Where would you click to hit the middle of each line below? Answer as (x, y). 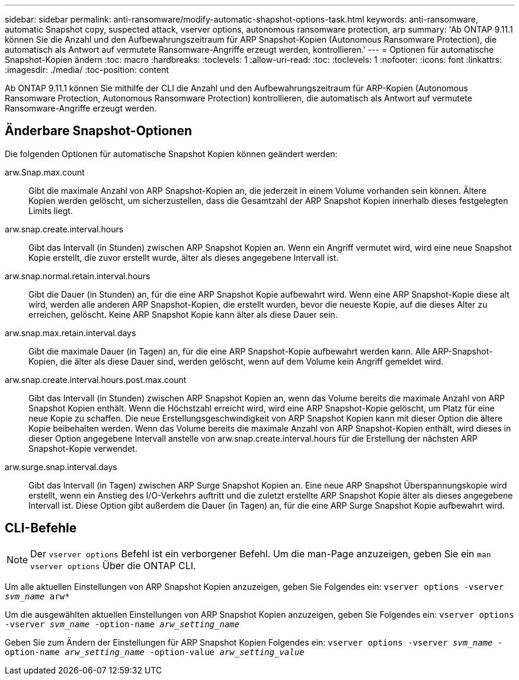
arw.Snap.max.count (45, 172)
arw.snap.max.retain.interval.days (71, 333)
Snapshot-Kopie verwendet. (83, 448)
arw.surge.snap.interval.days (61, 467)
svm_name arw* (37, 596)
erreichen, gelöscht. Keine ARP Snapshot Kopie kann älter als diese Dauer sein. (183, 314)
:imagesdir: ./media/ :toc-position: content (87, 70)
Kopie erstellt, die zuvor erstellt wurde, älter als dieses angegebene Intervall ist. (184, 257)
